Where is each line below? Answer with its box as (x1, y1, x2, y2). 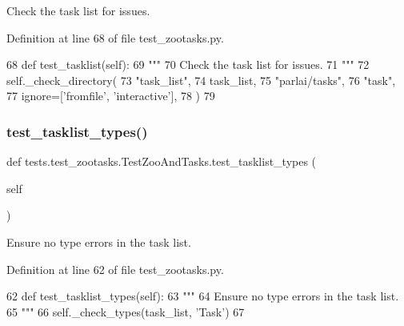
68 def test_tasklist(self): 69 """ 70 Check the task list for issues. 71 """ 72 (6, 56, 370, 73)
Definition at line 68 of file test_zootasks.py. (6, 29, 224, 46)
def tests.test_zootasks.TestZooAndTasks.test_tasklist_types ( (6, 153, 317, 170)
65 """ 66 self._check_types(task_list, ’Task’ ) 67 (6, 303, 245, 320)
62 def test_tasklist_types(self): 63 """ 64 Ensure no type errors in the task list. (6, 288, 399, 304)
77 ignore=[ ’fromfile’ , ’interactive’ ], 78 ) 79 (6, 87, 215, 104)
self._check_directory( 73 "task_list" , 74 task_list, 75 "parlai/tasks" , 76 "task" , (6, 71, 396, 88)
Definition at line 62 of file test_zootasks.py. (6, 260, 224, 277)
